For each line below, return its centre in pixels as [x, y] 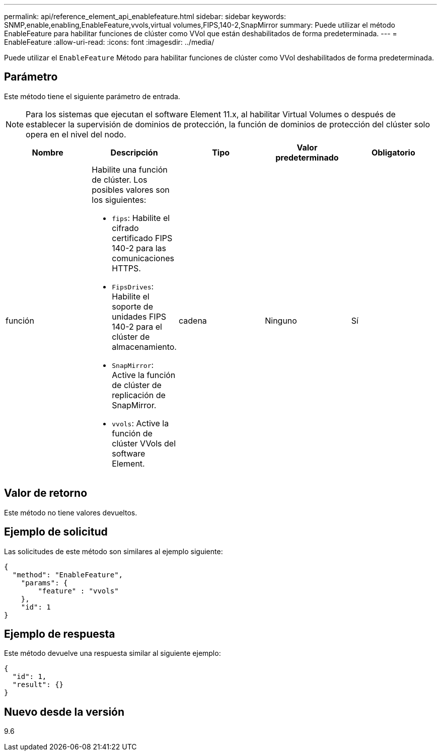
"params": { [44, 583]
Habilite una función [130, 169]
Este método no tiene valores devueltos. [71, 512]
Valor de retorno [46, 493]
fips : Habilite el [141, 218]
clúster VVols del [144, 443]
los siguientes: [119, 200]
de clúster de [137, 385]
